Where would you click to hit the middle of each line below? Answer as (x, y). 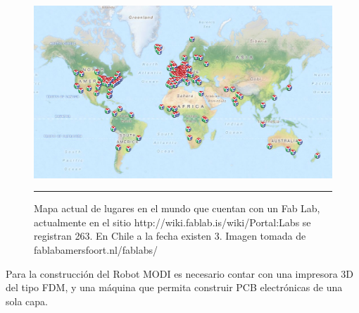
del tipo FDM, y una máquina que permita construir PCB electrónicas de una (174, 287)
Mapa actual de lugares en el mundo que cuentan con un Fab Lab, (177, 208)
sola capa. (27, 301)
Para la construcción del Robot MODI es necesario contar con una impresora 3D (180, 273)
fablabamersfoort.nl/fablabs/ (96, 250)
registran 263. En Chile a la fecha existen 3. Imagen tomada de (170, 236)
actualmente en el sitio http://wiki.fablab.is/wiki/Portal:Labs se (172, 222)
